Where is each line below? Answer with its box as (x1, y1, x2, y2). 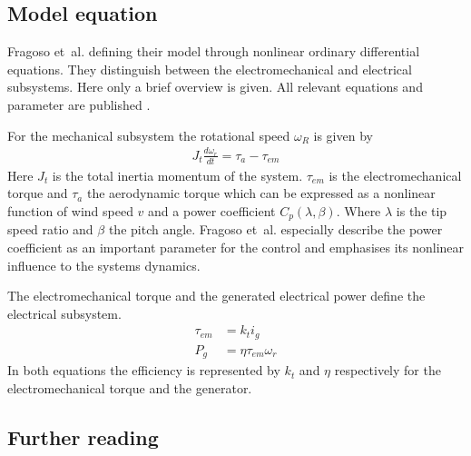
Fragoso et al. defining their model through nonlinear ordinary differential (7, 42, 420, 61)
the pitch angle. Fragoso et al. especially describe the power (108, 220, 443, 239)
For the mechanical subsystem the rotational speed (7, 125, 290, 144)
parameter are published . (7, 94, 151, 114)
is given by (313, 125, 373, 144)
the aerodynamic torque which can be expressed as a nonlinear (86, 183, 436, 203)
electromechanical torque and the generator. (7, 378, 252, 397)
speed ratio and (7, 220, 93, 239)
